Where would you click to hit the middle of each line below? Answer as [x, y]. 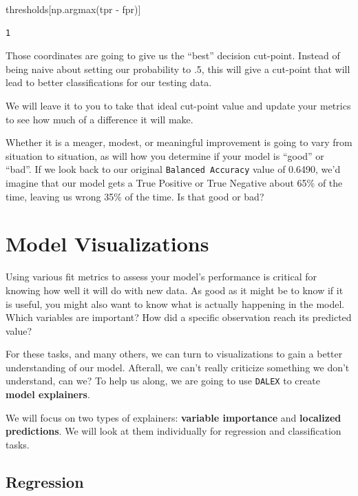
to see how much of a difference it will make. [99, 119]
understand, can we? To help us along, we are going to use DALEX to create [163, 381]
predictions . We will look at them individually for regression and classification [173, 431]
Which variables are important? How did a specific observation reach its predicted [179, 317]
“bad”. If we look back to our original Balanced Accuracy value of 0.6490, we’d [173, 169]
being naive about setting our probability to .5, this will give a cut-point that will [178, 69]
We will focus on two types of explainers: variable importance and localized [173, 417]
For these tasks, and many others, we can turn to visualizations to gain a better [174, 354]
